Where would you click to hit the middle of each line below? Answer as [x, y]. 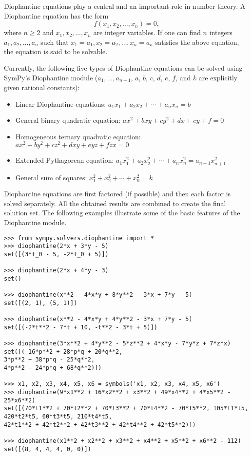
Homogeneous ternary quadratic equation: [78, 136]
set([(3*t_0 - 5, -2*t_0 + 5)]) [56, 254]
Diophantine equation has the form [56, 15]
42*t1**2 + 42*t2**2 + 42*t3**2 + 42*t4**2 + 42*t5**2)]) [100, 425]
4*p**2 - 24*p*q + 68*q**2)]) [53, 368]
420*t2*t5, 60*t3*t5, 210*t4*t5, [58, 417]
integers [221, 32]
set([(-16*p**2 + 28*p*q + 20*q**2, [63, 351]
